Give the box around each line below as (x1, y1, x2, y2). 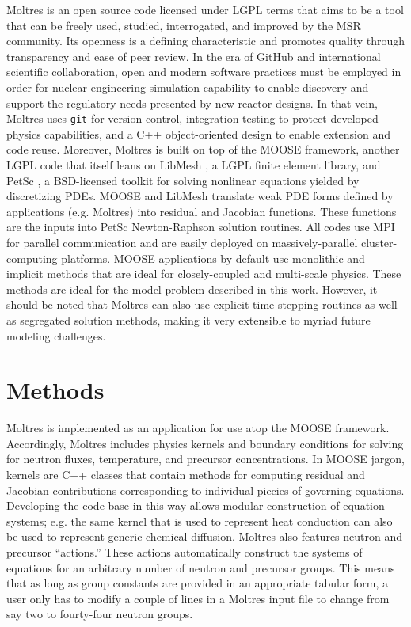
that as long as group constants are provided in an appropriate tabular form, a (6, 575, 389, 591)
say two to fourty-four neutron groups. (6, 606, 193, 622)
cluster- (360, 234, 398, 250)
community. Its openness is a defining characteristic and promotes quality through (6, 32, 405, 49)
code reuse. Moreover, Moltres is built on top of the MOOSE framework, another (6, 141, 400, 158)
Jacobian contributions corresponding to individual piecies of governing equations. (6, 481, 405, 498)
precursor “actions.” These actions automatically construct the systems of (6, 544, 363, 560)
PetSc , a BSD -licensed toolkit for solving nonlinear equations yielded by (6, 172, 360, 188)
